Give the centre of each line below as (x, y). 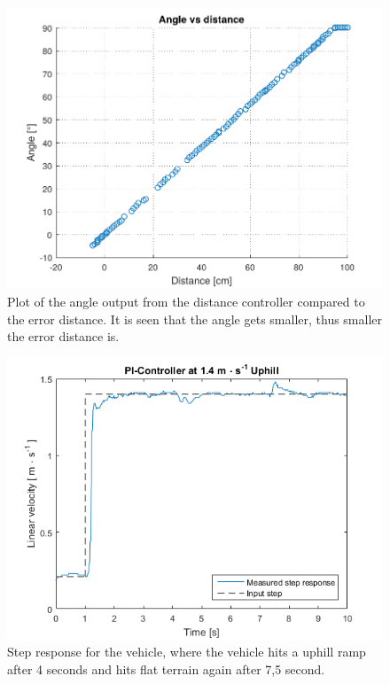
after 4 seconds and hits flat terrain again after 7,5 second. (166, 668)
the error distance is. (63, 336)
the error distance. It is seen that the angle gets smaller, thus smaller (195, 319)
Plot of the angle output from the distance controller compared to (186, 301)
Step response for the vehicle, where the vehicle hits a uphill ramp (187, 652)
